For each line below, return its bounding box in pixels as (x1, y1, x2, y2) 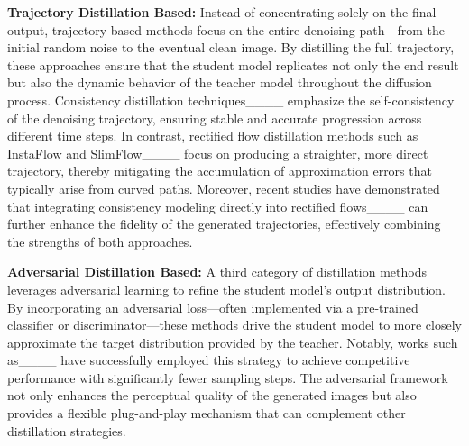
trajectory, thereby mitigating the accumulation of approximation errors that (7, 161, 432, 180)
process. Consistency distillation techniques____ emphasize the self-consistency (7, 90, 455, 109)
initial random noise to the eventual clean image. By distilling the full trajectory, (7, 38, 455, 57)
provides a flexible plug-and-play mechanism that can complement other (7, 404, 406, 423)
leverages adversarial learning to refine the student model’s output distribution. (7, 279, 446, 298)
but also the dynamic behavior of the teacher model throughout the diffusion (7, 73, 432, 92)
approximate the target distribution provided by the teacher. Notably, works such (7, 332, 458, 351)
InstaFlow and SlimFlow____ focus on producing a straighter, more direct (7, 143, 428, 162)
